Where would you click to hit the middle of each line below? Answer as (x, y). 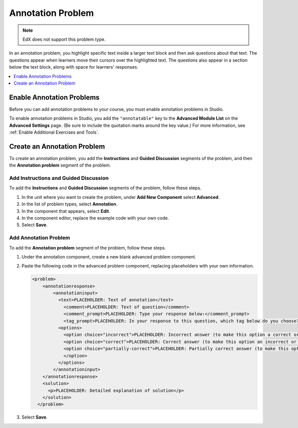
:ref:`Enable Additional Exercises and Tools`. (54, 132)
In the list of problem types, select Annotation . (70, 204)
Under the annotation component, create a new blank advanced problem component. (109, 257)
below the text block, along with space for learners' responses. (74, 67)
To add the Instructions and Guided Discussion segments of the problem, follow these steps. (105, 188)
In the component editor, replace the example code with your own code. (95, 218)
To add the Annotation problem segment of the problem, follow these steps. (88, 248)
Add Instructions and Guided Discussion (59, 178)
